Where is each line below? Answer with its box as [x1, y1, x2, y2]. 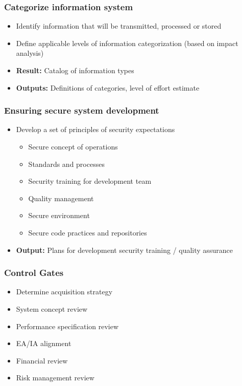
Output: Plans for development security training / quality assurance [16, 244, 233, 255]
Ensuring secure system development [4, 104, 159, 117]
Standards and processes [28, 158, 105, 169]
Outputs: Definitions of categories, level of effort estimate [16, 82, 200, 93]
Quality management [28, 192, 94, 203]
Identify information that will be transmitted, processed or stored [16, 20, 222, 31]
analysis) [16, 48, 44, 58]
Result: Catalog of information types [16, 65, 134, 75]
